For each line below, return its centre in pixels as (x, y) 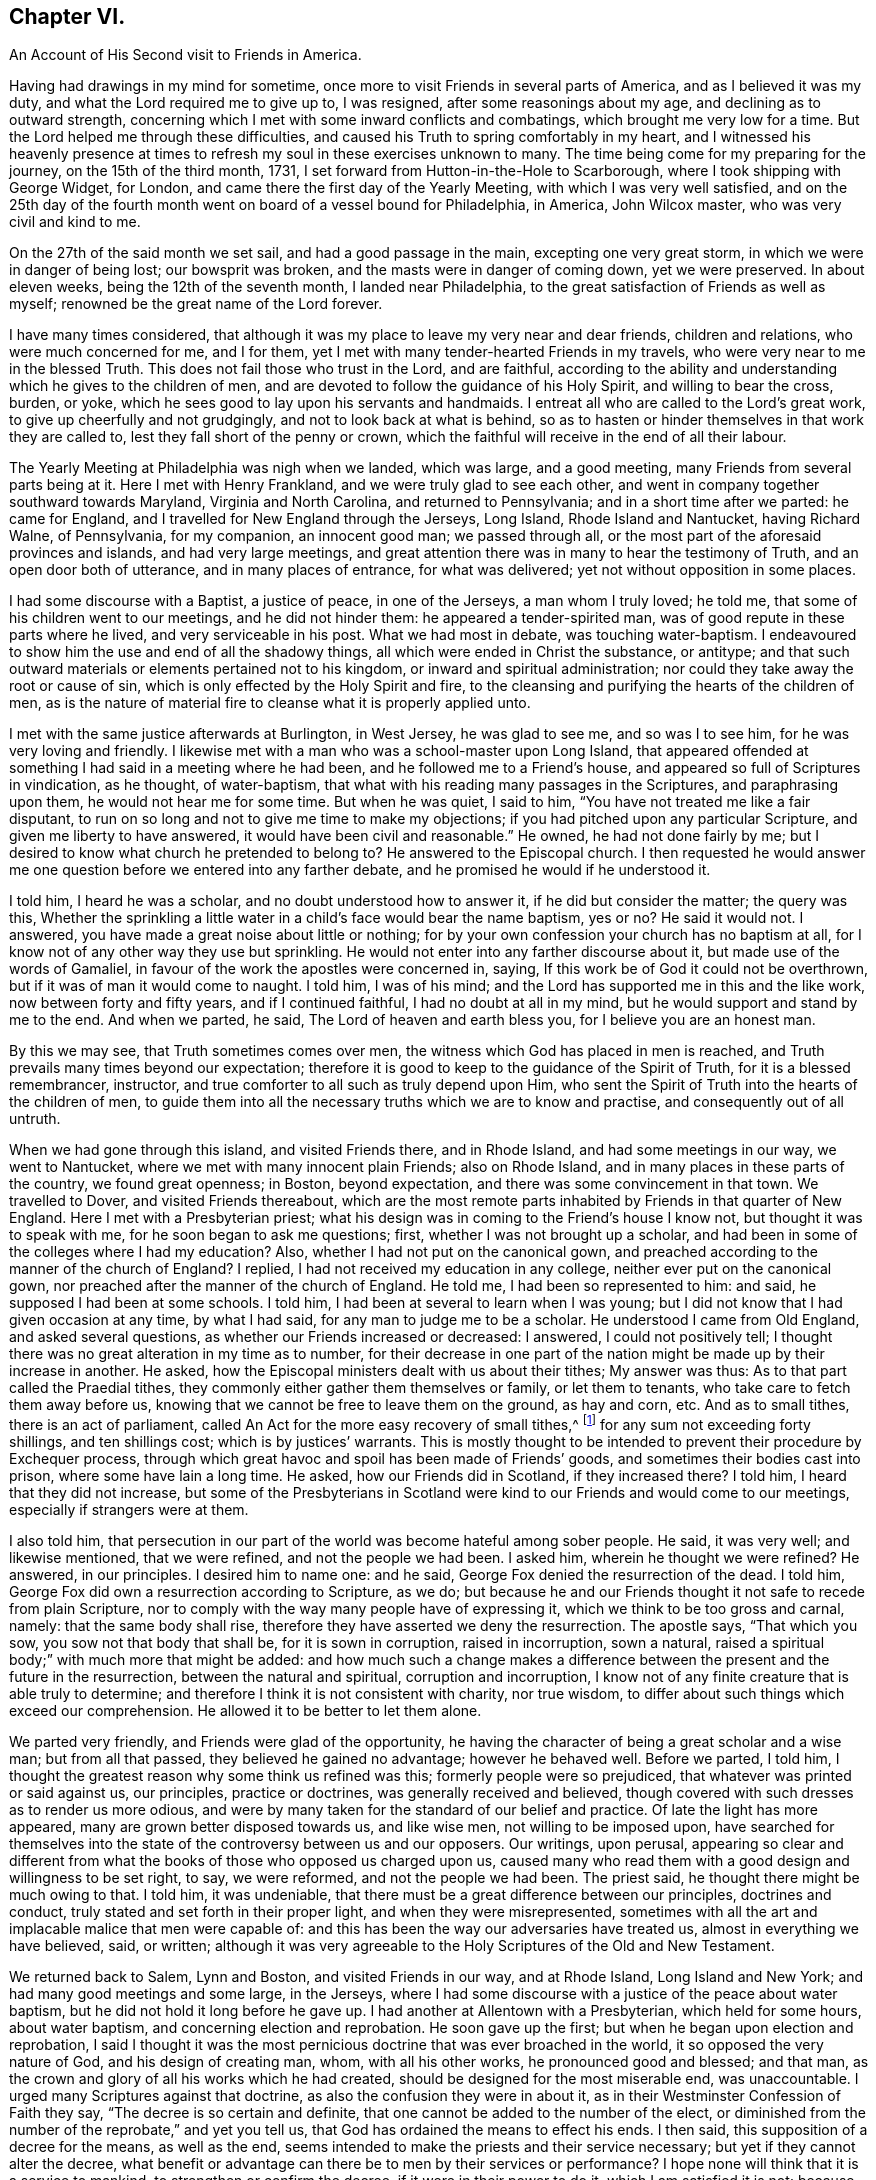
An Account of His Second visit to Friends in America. (185, 55)
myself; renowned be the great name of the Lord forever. (196, 304)
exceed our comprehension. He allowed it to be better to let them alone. (245, 1711)
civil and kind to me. (75, 222)
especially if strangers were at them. (129, 1510)
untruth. (35, 1119)
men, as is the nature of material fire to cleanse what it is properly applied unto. (270, 703)
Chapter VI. (67, 16)
